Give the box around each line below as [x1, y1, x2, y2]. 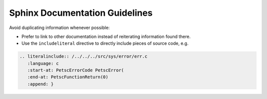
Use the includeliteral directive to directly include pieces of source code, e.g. [21, 40, 189, 46]
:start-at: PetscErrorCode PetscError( [27, 67, 124, 73]
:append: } [27, 81, 54, 87]
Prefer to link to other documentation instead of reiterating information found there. [21, 33, 191, 39]
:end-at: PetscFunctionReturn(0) [27, 74, 109, 80]
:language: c [27, 61, 59, 66]
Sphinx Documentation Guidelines [9, 7, 153, 18]
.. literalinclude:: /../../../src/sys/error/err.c [19, 54, 148, 59]
